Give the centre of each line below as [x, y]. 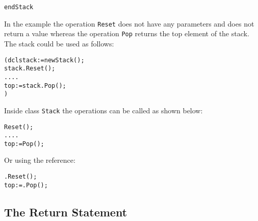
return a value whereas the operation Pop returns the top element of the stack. [127, 33]
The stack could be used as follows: [59, 43]
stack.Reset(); [30, 69]
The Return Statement [66, 212]
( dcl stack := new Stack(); [44, 60]
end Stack [19, 7]
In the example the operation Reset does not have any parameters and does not [129, 23]
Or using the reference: [40, 160]
